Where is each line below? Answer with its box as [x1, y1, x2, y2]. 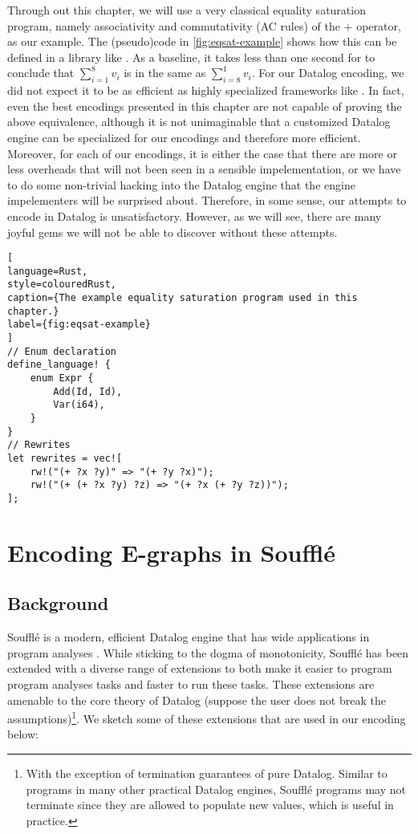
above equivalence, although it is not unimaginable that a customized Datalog [7, 113, 391, 130]
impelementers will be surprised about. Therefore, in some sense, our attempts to [7, 192, 407, 209]
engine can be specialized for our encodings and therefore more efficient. [7, 128, 361, 145]
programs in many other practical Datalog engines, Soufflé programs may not [26, 780, 406, 797]
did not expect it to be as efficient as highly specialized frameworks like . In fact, [7, 82, 404, 99]
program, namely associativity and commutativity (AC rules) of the [7, 17, 340, 34]
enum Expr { [30, 372, 94, 384]
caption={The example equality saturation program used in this [7, 292, 358, 304]
